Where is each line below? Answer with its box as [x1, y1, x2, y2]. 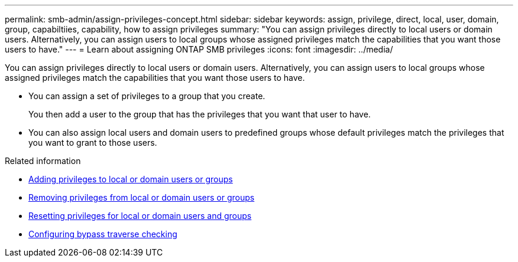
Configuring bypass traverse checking [28, 229, 177, 239]
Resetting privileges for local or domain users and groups [28, 211, 252, 221]
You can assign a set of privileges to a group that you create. [28, 91, 266, 101]
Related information [5, 156, 81, 166]
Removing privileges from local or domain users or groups [28, 192, 255, 202]
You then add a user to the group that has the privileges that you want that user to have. [28, 109, 371, 119]
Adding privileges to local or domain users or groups [28, 174, 233, 184]
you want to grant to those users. [28, 137, 157, 148]
